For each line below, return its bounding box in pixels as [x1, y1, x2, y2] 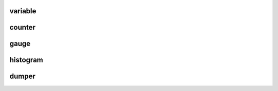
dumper [9, 72, 36, 81]
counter [9, 23, 36, 32]
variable [9, 7, 37, 15]
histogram [9, 56, 43, 64]
